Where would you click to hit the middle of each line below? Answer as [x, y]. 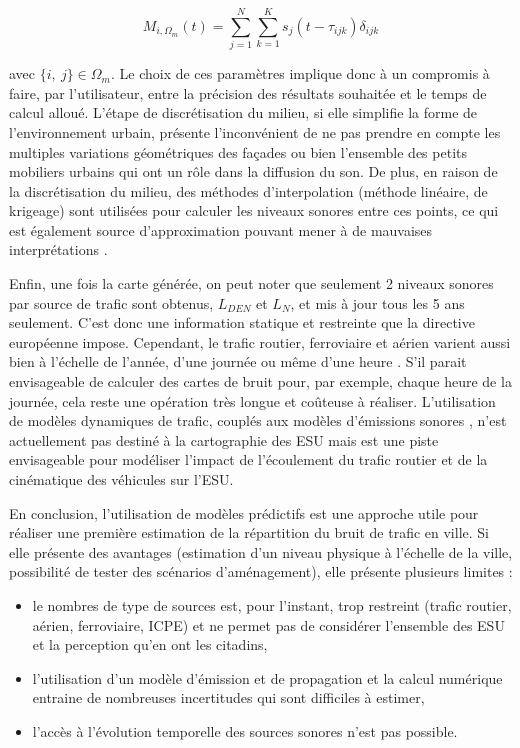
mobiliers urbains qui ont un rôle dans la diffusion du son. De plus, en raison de [253, 171]
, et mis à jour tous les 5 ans [377, 302]
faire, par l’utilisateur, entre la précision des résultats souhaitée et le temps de [248, 92]
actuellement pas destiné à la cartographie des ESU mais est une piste [224, 439]
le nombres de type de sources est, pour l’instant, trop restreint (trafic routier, [272, 604]
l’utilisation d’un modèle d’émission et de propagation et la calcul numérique [267, 677]
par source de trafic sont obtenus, [111, 302]
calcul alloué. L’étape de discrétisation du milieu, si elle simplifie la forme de [243, 112]
